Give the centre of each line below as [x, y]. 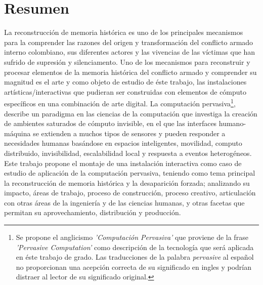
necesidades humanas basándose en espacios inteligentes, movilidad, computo [123, 143]
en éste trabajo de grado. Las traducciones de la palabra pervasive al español [135, 257]
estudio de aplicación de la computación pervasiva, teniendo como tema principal [130, 173]
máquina [17, 133]
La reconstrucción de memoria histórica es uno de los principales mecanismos [124, 32]
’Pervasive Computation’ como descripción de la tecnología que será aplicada [135, 247]
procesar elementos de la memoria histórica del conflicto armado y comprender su [130, 72]
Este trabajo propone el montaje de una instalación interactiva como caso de [123, 163]
